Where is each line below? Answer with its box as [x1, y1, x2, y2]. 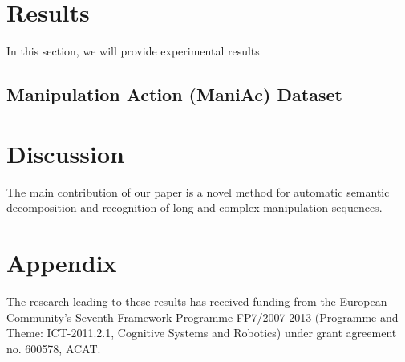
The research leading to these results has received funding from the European [6, 292, 387, 309]
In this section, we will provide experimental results [6, 43, 260, 59]
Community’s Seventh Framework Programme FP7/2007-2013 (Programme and [6, 308, 399, 325]
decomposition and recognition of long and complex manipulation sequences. [6, 199, 383, 216]
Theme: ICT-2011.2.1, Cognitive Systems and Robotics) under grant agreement [6, 324, 397, 341]
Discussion [6, 136, 124, 169]
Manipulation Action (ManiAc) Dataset [6, 82, 342, 107]
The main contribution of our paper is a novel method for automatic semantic [6, 183, 390, 200]
